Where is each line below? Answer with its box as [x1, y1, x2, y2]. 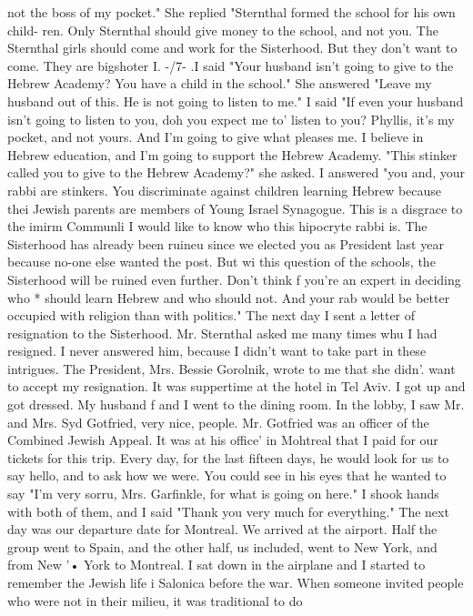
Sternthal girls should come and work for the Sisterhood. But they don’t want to [7, 38, 458, 57]
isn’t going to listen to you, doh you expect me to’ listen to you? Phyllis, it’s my [7, 109, 455, 128]
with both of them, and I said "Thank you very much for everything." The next [7, 501, 449, 520]
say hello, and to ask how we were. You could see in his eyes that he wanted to [7, 466, 447, 485]
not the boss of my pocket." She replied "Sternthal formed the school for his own [7, 3, 456, 21]
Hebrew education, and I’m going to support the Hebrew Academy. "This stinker [7, 145, 458, 164]
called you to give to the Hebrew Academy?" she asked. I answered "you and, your [7, 163, 466, 182]
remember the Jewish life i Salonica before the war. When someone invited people [7, 573, 464, 591]
